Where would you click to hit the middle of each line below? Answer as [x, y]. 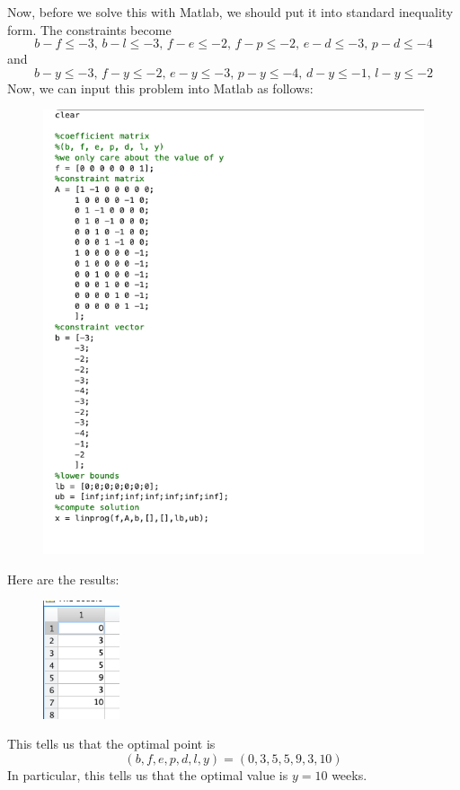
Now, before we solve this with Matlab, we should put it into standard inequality [230, 12]
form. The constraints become [89, 29]
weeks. [349, 774]
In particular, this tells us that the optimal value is [148, 774]
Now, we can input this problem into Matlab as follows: [160, 88]
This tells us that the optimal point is [111, 744]
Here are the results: [63, 579]
